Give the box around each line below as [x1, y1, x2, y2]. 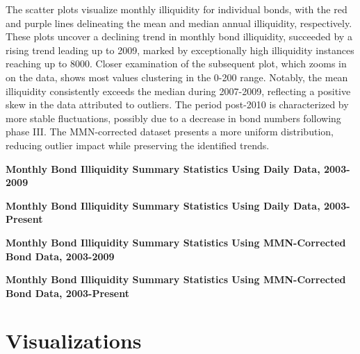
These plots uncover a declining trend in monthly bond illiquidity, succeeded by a [6, 29, 352, 44]
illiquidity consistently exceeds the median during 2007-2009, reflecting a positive [6, 83, 351, 98]
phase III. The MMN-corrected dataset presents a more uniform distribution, [6, 124, 334, 139]
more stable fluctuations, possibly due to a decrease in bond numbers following [6, 110, 341, 125]
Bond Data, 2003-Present [6, 285, 129, 300]
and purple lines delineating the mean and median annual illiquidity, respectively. [6, 15, 352, 30]
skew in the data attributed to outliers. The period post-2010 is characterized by [6, 97, 349, 112]
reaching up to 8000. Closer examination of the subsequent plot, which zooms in [6, 56, 347, 71]
